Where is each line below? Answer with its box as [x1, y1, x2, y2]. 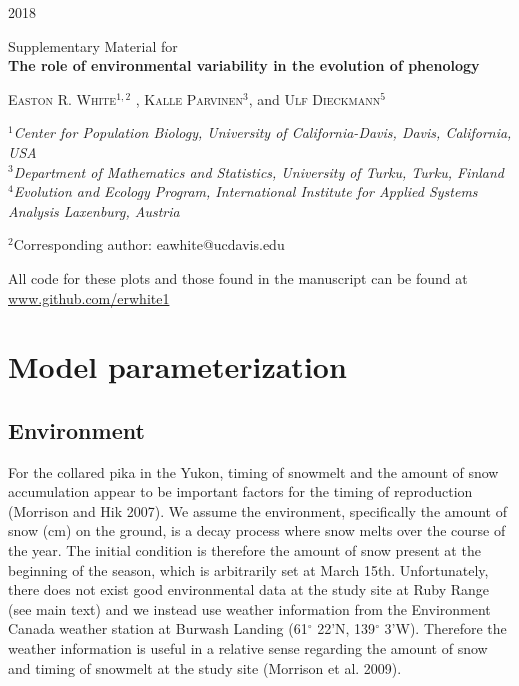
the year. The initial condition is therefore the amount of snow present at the [8, 540, 481, 561]
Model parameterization [8, 346, 347, 387]
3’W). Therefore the [384, 618, 507, 639]
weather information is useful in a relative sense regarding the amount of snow [8, 638, 488, 659]
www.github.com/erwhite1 [8, 287, 170, 308]
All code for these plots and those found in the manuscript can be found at [8, 267, 468, 288]
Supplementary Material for [8, 35, 178, 56]
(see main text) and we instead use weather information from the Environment [8, 598, 491, 619]
